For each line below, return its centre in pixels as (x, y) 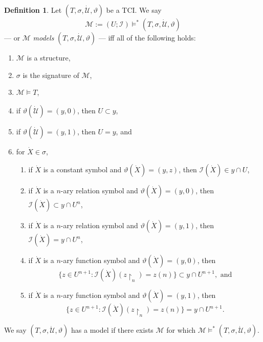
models (43, 37)
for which (181, 330)
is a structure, (49, 57)
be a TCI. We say (134, 10)
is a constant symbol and (82, 169)
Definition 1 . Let (33, 10)
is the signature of (51, 75)
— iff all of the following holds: (147, 37)
